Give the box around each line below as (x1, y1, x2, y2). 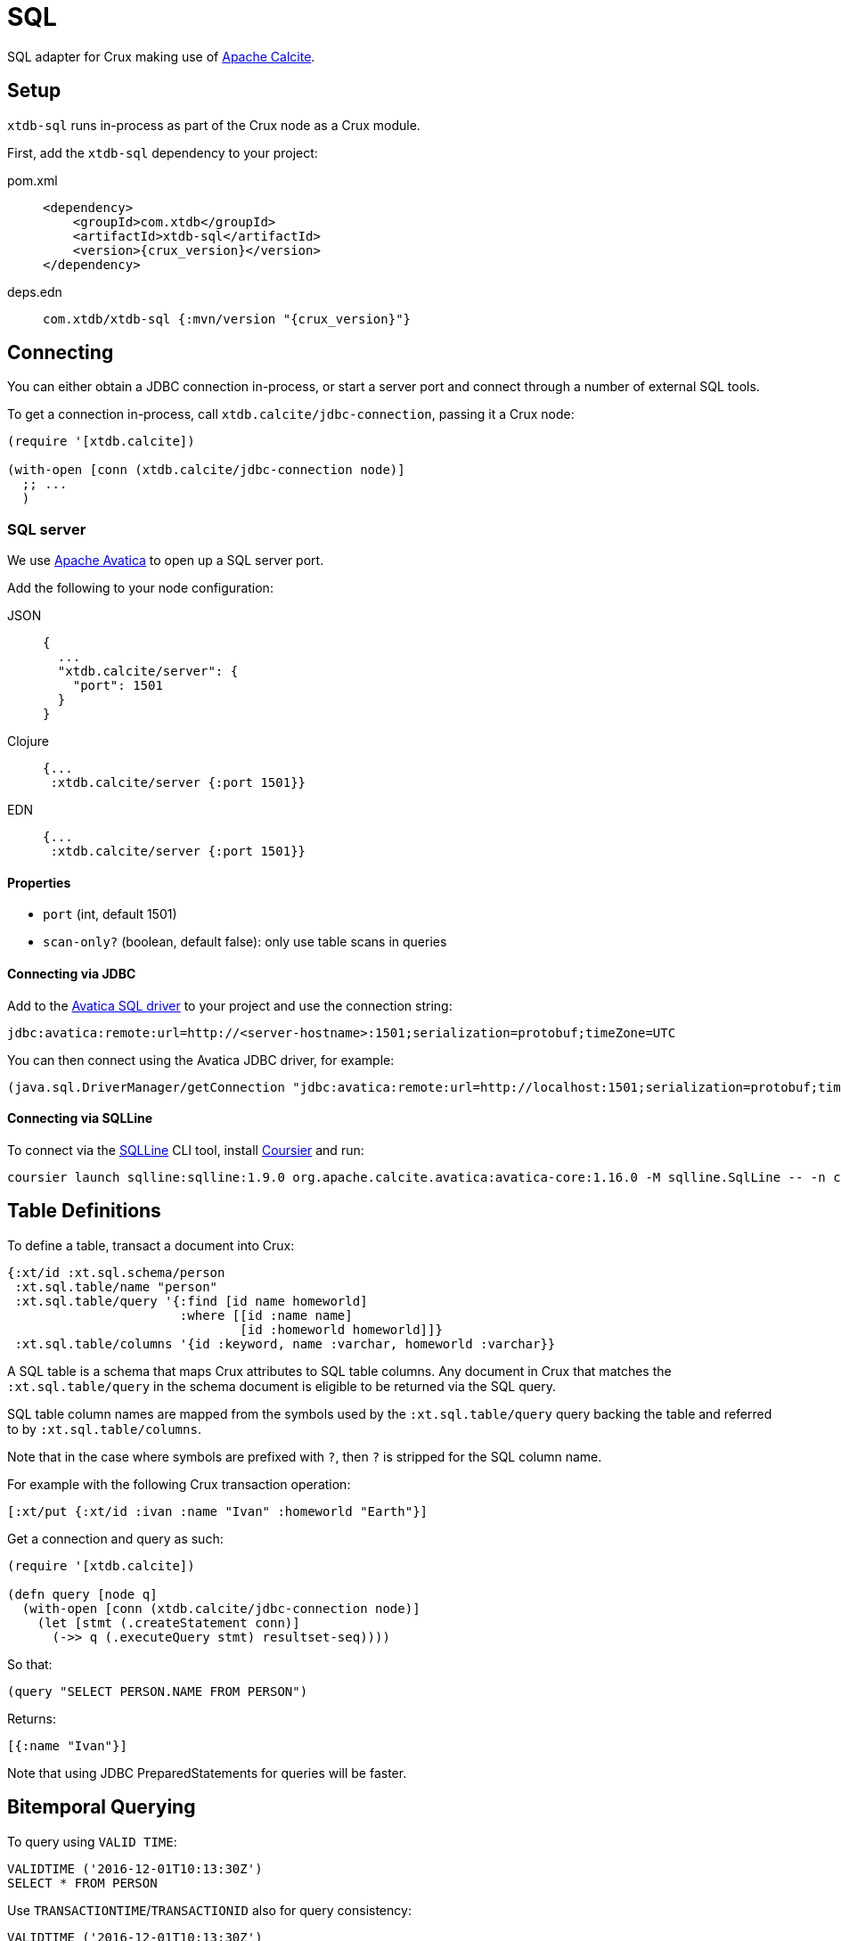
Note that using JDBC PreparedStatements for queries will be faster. (7, 1765, 407, 1781)
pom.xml (7, 172, 58, 188)
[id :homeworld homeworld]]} (240, 1322, 443, 1337)
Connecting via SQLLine (7, 1110, 153, 1126)
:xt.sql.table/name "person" (14, 1279, 218, 1294)
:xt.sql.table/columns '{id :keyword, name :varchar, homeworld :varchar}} (14, 1336, 556, 1351)
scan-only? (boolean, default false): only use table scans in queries (43, 934, 447, 950)
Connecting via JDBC (7, 966, 136, 982)
